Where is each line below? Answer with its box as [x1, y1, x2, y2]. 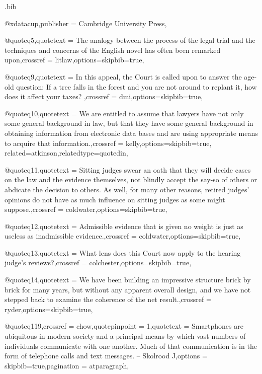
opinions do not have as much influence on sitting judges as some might [5, 194, 225, 204]
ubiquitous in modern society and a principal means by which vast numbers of [5, 331, 246, 341]
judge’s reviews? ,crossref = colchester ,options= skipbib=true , [5, 257, 192, 268]
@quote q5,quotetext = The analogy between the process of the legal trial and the [5, 35, 255, 45]
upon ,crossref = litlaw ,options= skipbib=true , [5, 54, 144, 65]
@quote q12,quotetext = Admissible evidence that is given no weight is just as [5, 220, 243, 231]
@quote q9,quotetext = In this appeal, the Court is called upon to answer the [5, 71, 242, 82]
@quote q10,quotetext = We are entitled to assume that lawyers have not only [5, 108, 244, 118]
